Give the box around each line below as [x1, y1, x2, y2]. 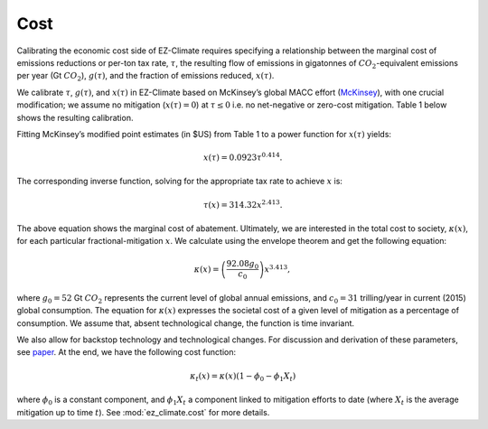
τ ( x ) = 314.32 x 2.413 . [203, 199, 283, 210]
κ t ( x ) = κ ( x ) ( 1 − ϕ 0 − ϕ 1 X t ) [190, 370, 296, 383]
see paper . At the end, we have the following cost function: [16, 347, 237, 358]
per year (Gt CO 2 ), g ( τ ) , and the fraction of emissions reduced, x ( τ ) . [16, 70, 275, 83]
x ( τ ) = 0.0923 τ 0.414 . [203, 151, 283, 163]
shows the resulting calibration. [16, 112, 134, 123]
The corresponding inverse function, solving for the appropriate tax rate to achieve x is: [16, 176, 343, 187]
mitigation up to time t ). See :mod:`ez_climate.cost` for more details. [16, 406, 270, 417]
